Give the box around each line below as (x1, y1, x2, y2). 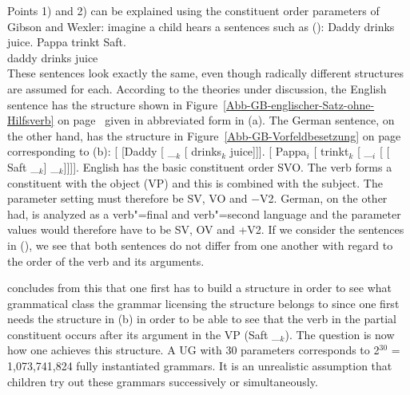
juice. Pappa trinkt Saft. (7, 34, 126, 50)
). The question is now (285, 326, 395, 342)
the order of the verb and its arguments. (7, 252, 205, 269)
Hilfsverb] (7, 112, 54, 128)
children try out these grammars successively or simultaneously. (7, 373, 318, 389)
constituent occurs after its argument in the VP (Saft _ (7, 326, 281, 342)
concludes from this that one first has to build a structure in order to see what (7, 279, 392, 296)
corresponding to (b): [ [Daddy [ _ (7, 143, 177, 160)
